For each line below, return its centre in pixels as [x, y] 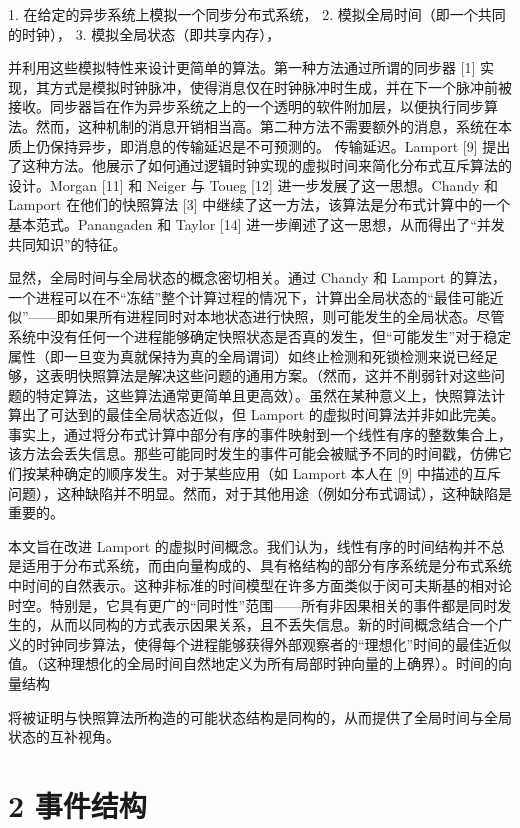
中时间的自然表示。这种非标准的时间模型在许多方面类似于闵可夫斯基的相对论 [260, 585]
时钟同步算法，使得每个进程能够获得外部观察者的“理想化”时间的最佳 [259, 643]
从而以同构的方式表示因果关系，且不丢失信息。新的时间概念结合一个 [273, 624]
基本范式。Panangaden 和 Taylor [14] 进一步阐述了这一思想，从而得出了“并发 [256, 223]
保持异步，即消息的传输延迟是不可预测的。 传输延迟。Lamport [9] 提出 [280, 145]
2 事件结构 [77, 804]
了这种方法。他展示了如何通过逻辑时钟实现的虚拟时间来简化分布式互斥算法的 [260, 165]
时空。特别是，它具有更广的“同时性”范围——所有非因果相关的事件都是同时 [253, 604]
